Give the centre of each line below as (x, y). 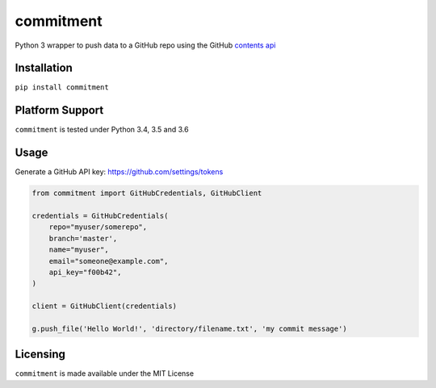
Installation (44, 68)
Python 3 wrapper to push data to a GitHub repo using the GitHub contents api (145, 45)
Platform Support (59, 110)
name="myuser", (79, 250)
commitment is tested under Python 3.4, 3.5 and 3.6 (102, 130)
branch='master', (83, 238)
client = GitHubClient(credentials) (105, 306)
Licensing (40, 355)
